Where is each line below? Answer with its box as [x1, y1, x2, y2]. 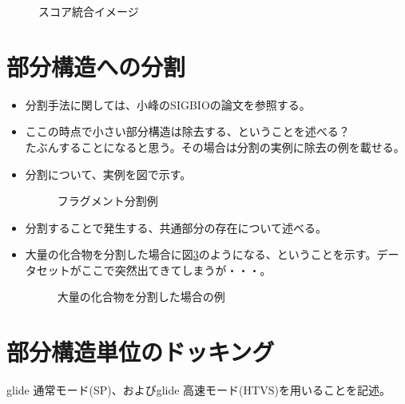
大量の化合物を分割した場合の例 [57, 288, 225, 305]
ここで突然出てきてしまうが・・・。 [81, 261, 272, 278]
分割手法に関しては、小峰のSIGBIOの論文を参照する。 [25, 96, 311, 113]
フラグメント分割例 [57, 192, 158, 209]
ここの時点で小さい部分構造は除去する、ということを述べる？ [25, 123, 350, 140]
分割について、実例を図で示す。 [25, 165, 192, 182]
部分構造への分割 [6, 50, 186, 82]
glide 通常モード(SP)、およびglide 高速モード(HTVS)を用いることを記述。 [6, 382, 391, 398]
